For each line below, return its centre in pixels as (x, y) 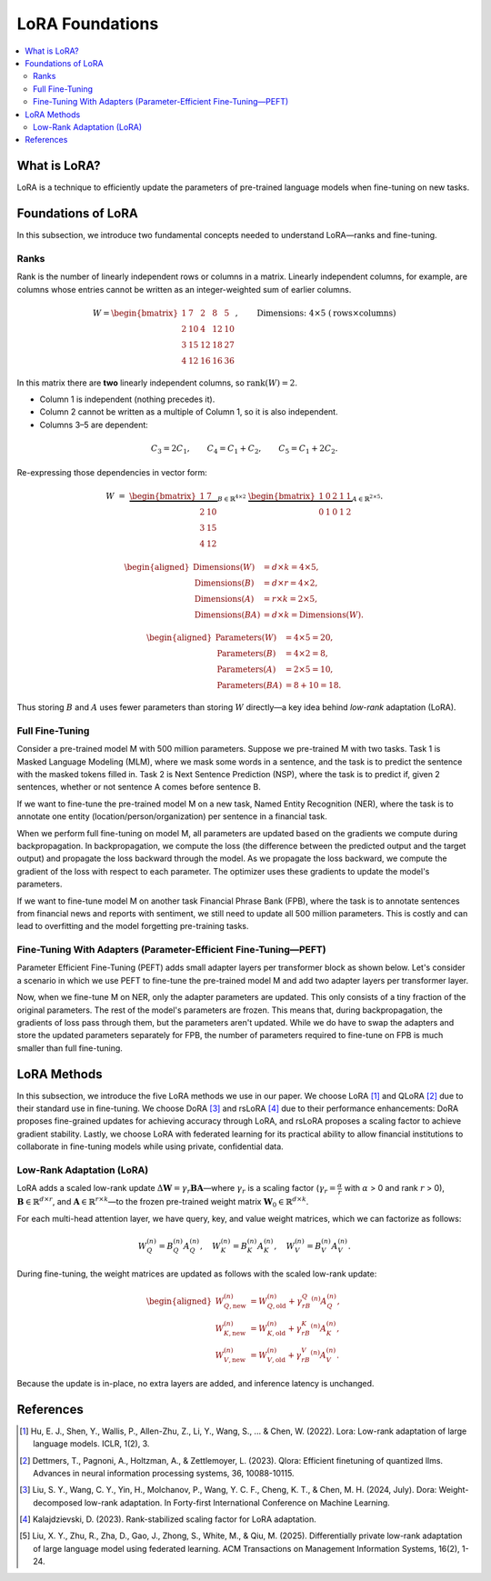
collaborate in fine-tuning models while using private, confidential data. (150, 1146)
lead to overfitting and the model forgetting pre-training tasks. (133, 926)
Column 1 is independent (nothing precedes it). (127, 399)
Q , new (235, 1306)
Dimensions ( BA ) (227, 615)
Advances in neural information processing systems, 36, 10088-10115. (164, 1473)
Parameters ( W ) (246, 638)
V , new (234, 1360)
